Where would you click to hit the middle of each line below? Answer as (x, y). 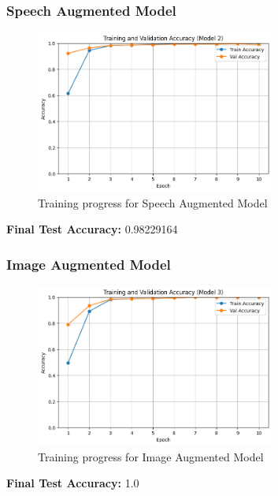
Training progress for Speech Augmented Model (153, 202)
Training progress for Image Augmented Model (151, 456)
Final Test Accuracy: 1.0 (73, 483)
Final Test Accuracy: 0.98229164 (92, 229)
